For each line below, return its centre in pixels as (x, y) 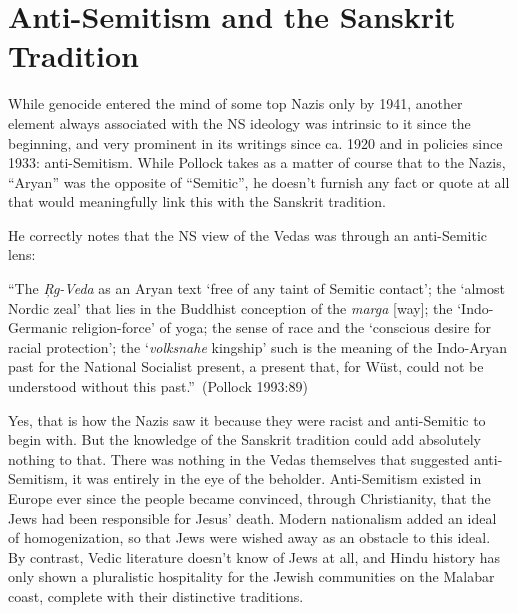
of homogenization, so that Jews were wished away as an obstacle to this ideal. (249, 537)
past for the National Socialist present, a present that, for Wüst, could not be (246, 366)
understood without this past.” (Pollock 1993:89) (158, 386)
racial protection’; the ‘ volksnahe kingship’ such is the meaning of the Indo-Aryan (257, 346)
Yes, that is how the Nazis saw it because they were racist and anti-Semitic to (247, 419)
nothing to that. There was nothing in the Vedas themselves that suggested (239, 458)
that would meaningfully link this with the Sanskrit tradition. (197, 201)
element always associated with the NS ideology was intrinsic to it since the (239, 122)
